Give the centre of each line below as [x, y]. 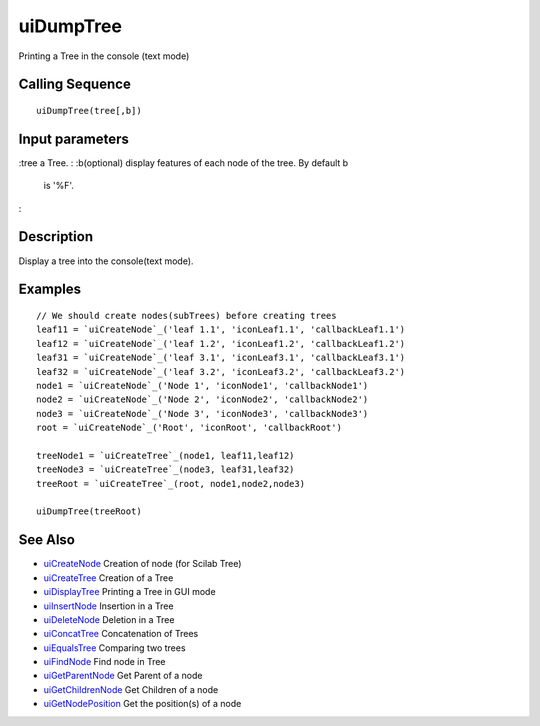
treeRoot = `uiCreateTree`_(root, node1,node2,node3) [170, 483]
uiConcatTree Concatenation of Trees [121, 634]
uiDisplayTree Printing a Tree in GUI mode [129, 592]
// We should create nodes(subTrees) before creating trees [186, 315]
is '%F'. [59, 186]
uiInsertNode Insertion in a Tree [108, 606]
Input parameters [74, 138]
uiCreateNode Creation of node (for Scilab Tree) [142, 564]
